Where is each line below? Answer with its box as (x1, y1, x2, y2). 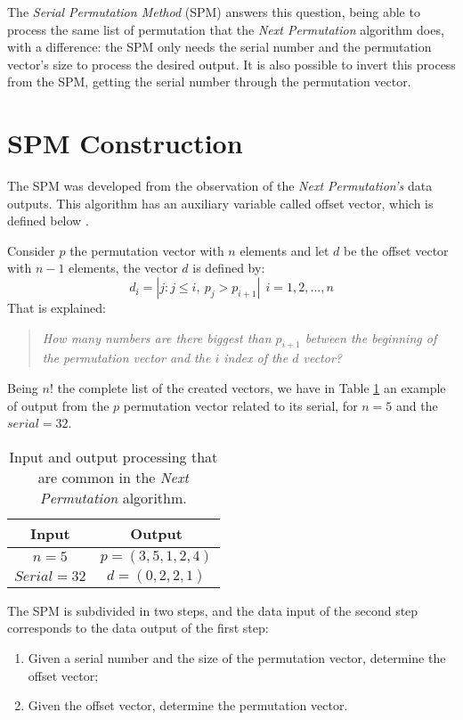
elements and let (240, 241, 329, 259)
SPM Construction (7, 125, 243, 161)
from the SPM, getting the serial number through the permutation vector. (7, 72, 411, 91)
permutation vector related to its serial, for (123, 396, 358, 414)
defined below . (7, 211, 89, 230)
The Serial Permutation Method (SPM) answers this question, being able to (7, 3, 420, 20)
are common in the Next (37, 466, 189, 487)
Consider (7, 241, 55, 259)
